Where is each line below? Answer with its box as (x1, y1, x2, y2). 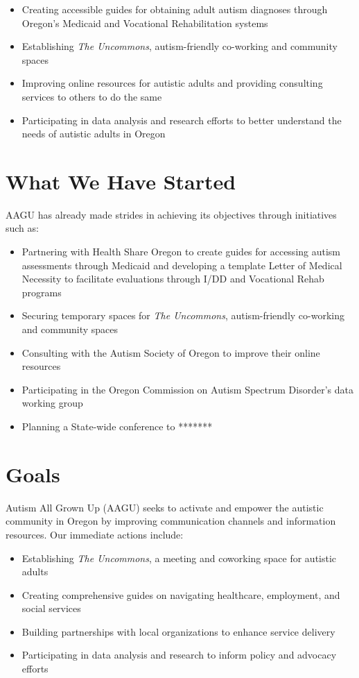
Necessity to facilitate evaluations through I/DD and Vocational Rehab (21, 271, 324, 286)
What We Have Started (6, 167, 236, 195)
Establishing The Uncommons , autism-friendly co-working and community (21, 39, 338, 53)
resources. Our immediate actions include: (6, 527, 184, 541)
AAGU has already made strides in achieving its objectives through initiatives (6, 207, 337, 221)
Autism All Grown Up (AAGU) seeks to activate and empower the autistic (6, 500, 324, 514)
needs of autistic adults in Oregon (21, 126, 166, 141)
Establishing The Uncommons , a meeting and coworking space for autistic (21, 550, 337, 565)
